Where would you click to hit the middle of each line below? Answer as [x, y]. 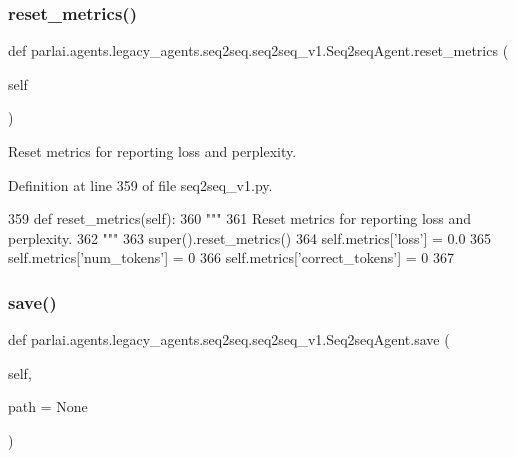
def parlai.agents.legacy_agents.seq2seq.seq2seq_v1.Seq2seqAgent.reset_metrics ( [258, 50]
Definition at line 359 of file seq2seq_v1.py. [140, 184]
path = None [48, 406]
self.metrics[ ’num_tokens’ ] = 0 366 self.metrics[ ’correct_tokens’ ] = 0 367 [231, 257]
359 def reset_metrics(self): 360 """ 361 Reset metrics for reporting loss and [240, 218]
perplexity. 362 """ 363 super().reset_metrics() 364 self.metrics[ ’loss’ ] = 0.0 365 [250, 237]
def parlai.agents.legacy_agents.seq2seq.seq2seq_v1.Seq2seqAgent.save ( [229, 339]
